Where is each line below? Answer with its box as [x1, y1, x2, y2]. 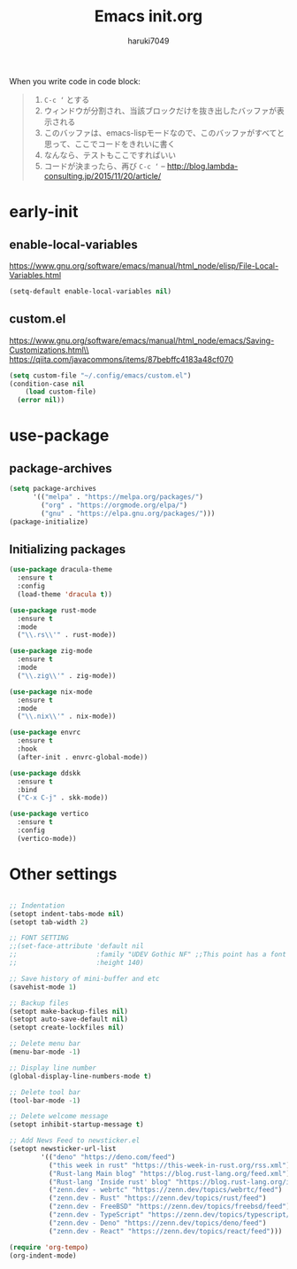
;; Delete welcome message [9, 1112, 109, 1121]
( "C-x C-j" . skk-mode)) [17, 793, 109, 803]
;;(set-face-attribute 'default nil [9, 942, 144, 951]
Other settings [9, 864, 118, 884]
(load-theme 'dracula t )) [17, 589, 113, 599]
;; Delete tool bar [9, 1087, 81, 1096]
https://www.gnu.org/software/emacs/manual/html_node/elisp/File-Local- [9, 260, 279, 271]
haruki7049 [127, 35, 170, 46]
